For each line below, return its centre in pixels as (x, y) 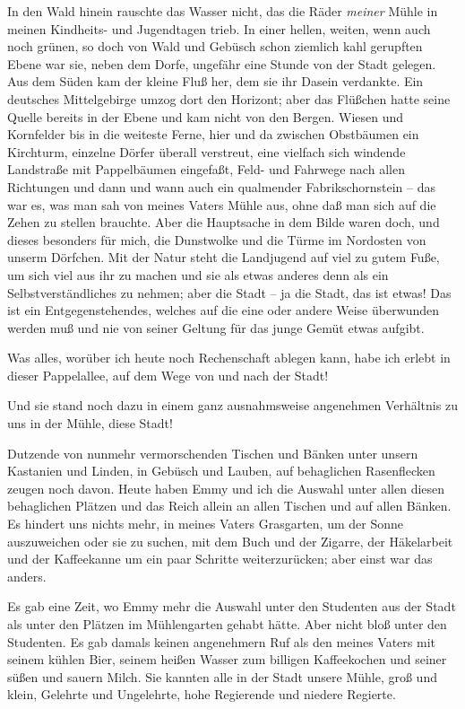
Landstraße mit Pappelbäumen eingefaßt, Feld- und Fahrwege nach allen (206, 169)
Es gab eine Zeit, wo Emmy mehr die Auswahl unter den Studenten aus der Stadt (232, 606)
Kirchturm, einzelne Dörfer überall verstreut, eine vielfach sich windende (207, 151)
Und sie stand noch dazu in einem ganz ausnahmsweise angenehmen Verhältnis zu (232, 405)
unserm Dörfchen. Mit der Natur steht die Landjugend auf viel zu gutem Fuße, (224, 257)
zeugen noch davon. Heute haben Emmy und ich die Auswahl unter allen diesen (226, 488)
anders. (27, 576)
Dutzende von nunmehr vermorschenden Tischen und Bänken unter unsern (213, 453)
